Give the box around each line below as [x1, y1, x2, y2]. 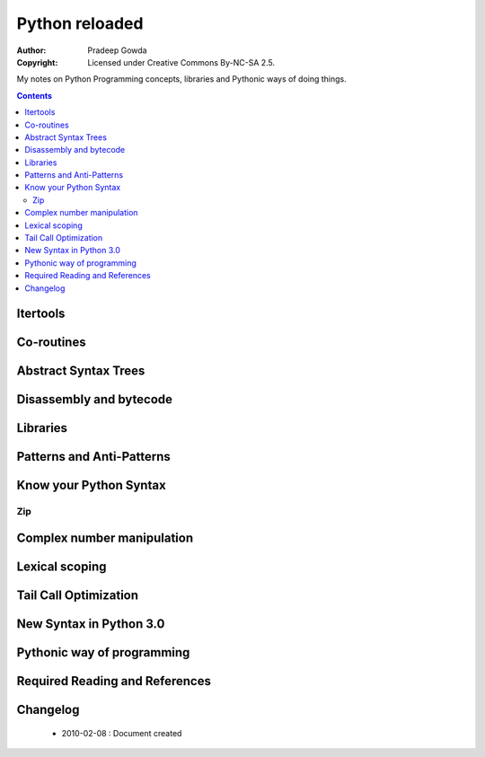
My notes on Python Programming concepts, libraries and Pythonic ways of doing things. [16, 74, 347, 84]
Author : [16, 45, 47, 56]
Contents [16, 90, 53, 101]
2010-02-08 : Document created [61, 727, 182, 738]
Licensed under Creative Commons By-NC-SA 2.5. [87, 57, 276, 67]
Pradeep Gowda [87, 45, 147, 56]
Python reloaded [16, 13, 144, 33]
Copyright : [16, 57, 58, 67]
